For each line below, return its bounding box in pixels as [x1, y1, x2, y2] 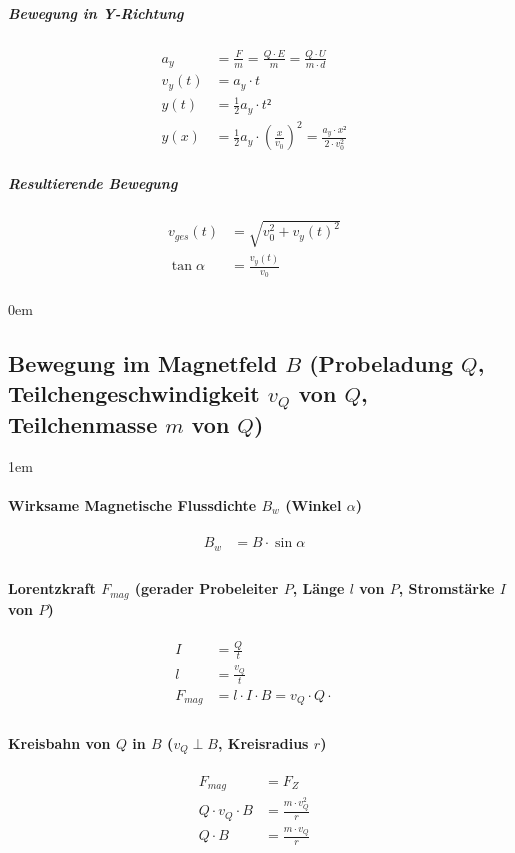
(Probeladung [309, 348, 454, 379]
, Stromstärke [398, 578, 495, 599]
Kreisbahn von [8, 732, 111, 753]
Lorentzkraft [8, 578, 96, 599]
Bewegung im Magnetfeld [8, 348, 278, 379]
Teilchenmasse [8, 409, 158, 440]
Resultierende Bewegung [8, 172, 178, 193]
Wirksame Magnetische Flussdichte [8, 495, 257, 516]
